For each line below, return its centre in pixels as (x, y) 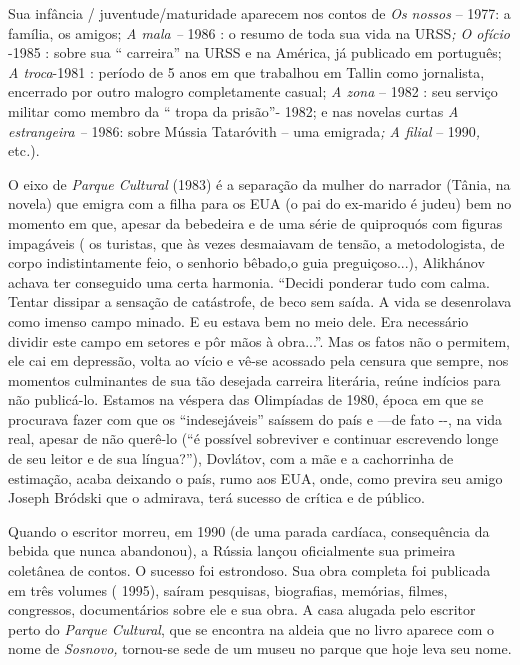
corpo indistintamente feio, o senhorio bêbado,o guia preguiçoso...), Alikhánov (246, 262)
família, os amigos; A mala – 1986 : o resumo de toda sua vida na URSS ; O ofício (259, 32)
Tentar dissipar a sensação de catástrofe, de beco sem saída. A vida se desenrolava (260, 301)
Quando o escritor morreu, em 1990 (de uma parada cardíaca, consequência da (249, 530)
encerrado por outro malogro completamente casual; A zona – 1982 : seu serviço (253, 91)
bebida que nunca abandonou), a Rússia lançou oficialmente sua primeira (232, 550)
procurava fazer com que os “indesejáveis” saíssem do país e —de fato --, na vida (255, 418)
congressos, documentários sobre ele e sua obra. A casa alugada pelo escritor (242, 609)
